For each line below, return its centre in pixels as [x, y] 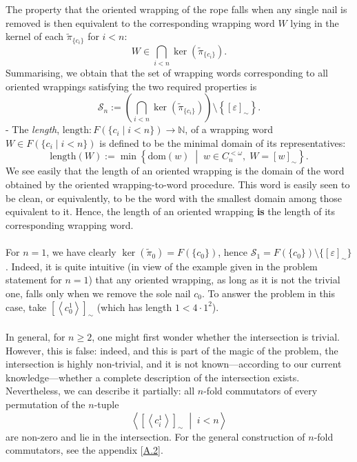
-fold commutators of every [261, 391]
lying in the [315, 22]
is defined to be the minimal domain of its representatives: [223, 142]
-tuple [106, 404]
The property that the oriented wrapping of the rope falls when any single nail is [176, 9]
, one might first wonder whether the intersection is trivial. [216, 337]
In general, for [35, 337]
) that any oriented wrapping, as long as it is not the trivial [214, 280]
